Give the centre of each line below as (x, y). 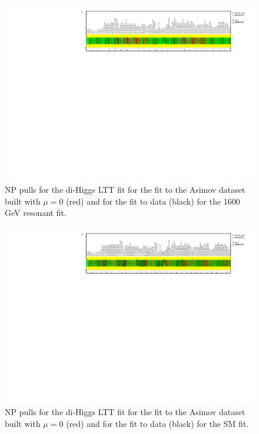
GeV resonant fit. (36, 213)
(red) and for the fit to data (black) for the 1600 (153, 201)
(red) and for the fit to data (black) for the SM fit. (157, 423)
